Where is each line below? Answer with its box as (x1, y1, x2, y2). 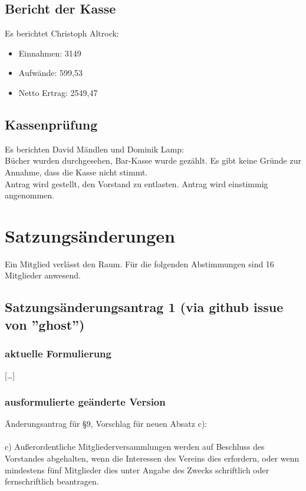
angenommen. (5, 189, 54, 201)
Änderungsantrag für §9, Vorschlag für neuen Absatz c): (5, 417, 208, 430)
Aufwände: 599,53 (18, 67, 83, 79)
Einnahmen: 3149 (18, 47, 81, 59)
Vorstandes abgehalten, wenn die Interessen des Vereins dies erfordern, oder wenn (5, 452, 300, 465)
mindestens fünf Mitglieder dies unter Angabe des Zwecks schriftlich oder (5, 463, 269, 476)
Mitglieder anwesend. (5, 269, 81, 281)
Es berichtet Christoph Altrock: (5, 27, 119, 39)
